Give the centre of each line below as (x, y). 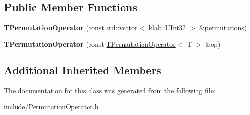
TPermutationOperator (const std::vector (71, 27)
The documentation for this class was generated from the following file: (110, 90)
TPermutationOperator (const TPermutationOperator (90, 43)
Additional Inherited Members (82, 70)
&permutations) (223, 27)
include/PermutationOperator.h (51, 107)
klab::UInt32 (167, 27)
